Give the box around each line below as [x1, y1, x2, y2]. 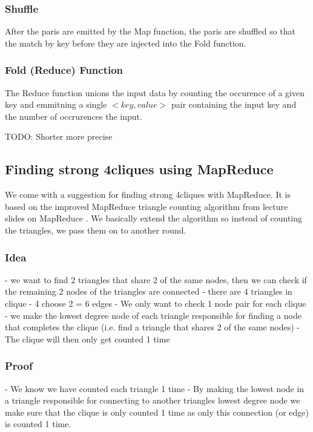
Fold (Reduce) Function [5, 62, 124, 77]
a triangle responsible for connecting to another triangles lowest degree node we [5, 394, 300, 407]
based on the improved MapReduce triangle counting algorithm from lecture [5, 200, 288, 212]
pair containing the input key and [171, 98, 297, 111]
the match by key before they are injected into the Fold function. [5, 36, 246, 49]
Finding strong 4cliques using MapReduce [5, 160, 274, 178]
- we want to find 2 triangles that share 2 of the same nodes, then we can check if [5, 273, 307, 286]
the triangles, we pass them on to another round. [5, 223, 186, 236]
